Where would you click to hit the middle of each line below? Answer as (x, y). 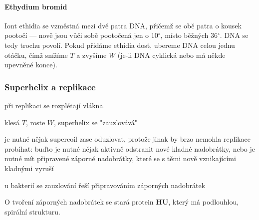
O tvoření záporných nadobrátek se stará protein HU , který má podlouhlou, (122, 202)
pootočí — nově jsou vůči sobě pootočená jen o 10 (81, 35)
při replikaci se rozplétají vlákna (54, 105)
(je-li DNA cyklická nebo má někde (171, 55)
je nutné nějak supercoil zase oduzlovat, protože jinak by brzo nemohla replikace (128, 139)
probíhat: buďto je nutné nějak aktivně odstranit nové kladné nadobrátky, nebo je (130, 148)
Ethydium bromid (36, 6)
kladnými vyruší (29, 168)
